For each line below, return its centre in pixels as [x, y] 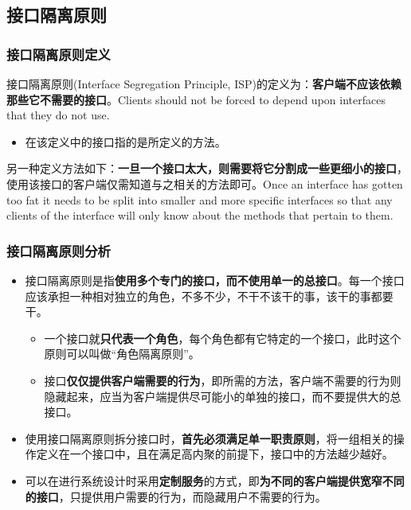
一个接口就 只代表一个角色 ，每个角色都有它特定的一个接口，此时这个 [223, 338]
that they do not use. [58, 115]
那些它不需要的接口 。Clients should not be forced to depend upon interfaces [196, 99]
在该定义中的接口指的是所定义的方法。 [125, 141]
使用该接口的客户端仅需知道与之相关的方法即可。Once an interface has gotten [205, 183]
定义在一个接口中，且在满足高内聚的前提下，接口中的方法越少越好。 [215, 454]
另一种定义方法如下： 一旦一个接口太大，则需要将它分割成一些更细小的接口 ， [207, 168]
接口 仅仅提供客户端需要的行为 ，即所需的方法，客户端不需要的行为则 [223, 380]
